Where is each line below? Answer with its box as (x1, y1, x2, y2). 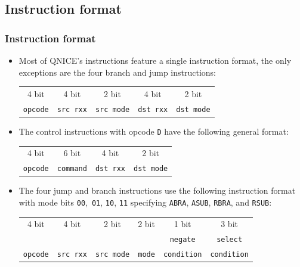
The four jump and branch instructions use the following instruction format (18, 184, 296, 197)
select (217, 235, 243, 244)
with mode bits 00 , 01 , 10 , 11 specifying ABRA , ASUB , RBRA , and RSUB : (18, 195, 272, 208)
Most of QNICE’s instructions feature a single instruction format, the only (18, 54, 292, 66)
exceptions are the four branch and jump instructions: (18, 66, 216, 78)
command (57, 164, 87, 173)
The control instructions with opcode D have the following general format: (18, 125, 289, 137)
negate (169, 235, 196, 244)
